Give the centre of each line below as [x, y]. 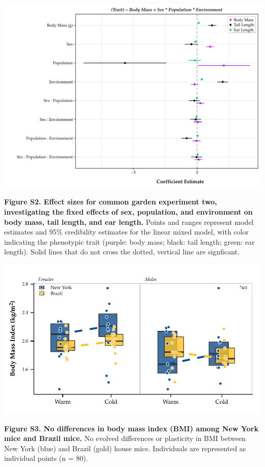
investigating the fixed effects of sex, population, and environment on [128, 211]
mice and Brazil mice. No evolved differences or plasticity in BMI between [125, 438]
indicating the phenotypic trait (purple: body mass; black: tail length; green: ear [129, 241]
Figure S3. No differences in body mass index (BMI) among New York [131, 428]
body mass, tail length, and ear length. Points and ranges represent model [129, 222]
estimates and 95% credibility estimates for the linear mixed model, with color [126, 232]
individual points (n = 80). [46, 458]
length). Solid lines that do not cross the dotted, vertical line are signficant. [122, 252]
